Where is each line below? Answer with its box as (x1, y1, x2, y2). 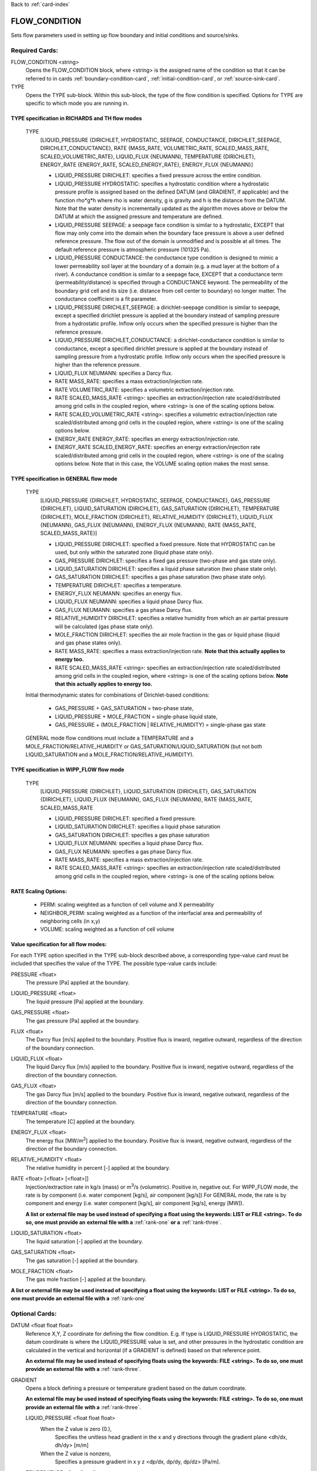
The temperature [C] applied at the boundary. (25, 1118, 136, 1125)
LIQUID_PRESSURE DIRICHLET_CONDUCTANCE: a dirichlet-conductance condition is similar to (55, 337, 285, 344)
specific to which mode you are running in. (25, 100, 129, 107)
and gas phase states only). (55, 639, 122, 647)
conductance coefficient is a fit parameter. (55, 295, 158, 302)
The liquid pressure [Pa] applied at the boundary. (25, 998, 144, 1005)
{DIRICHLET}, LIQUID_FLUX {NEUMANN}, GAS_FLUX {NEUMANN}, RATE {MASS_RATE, (40, 796, 252, 803)
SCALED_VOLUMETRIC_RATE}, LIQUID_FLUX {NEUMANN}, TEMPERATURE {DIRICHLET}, (40, 153, 256, 160)
